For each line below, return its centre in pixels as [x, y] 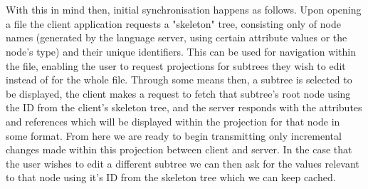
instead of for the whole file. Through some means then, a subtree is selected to [179, 80]
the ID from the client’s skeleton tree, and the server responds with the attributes [184, 107]
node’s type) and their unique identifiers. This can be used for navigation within [181, 51]
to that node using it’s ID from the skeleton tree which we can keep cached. [171, 177]
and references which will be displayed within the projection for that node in [173, 121]
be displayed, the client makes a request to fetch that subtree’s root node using [178, 93]
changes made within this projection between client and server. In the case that [179, 149]
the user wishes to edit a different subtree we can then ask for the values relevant [183, 163]
